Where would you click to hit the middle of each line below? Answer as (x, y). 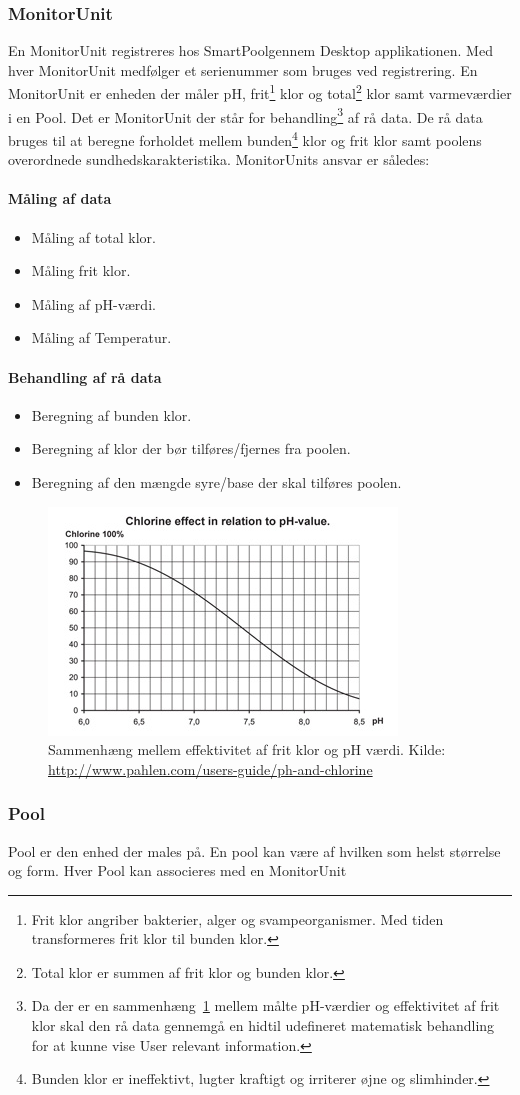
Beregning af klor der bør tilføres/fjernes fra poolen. (191, 448)
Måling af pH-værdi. (93, 303)
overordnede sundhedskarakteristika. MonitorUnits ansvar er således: (219, 159)
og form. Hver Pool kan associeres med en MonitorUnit (177, 870)
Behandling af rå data (85, 376)
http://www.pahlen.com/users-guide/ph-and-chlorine (210, 768)
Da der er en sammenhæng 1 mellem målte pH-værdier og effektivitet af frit (265, 1005)
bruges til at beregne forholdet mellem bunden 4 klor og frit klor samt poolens (245, 138)
